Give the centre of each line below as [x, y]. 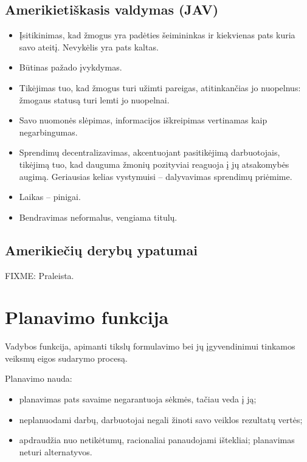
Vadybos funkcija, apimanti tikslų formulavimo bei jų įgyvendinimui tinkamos [150, 346]
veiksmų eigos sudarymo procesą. [66, 358]
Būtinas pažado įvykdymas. [71, 67]
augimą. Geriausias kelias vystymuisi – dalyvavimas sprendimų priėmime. [156, 176]
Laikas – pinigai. [50, 197]
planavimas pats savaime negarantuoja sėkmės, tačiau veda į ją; [138, 399]
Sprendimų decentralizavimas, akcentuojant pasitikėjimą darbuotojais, [150, 152]
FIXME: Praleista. [40, 275]
